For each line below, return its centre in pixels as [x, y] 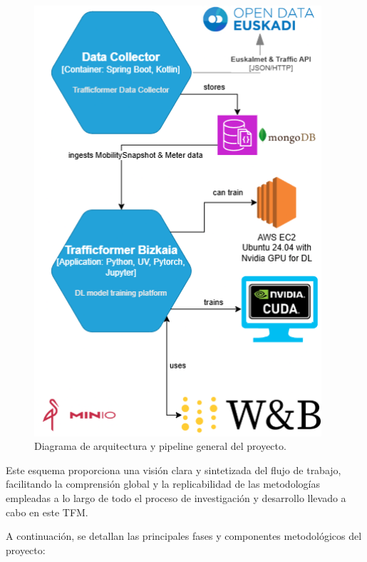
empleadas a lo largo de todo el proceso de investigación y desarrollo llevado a [176, 498]
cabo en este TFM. [47, 512]
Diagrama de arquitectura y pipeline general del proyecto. [160, 446]
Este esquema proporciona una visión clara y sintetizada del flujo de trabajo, [174, 470]
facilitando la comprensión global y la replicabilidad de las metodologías [163, 484]
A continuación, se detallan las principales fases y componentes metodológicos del [184, 536]
